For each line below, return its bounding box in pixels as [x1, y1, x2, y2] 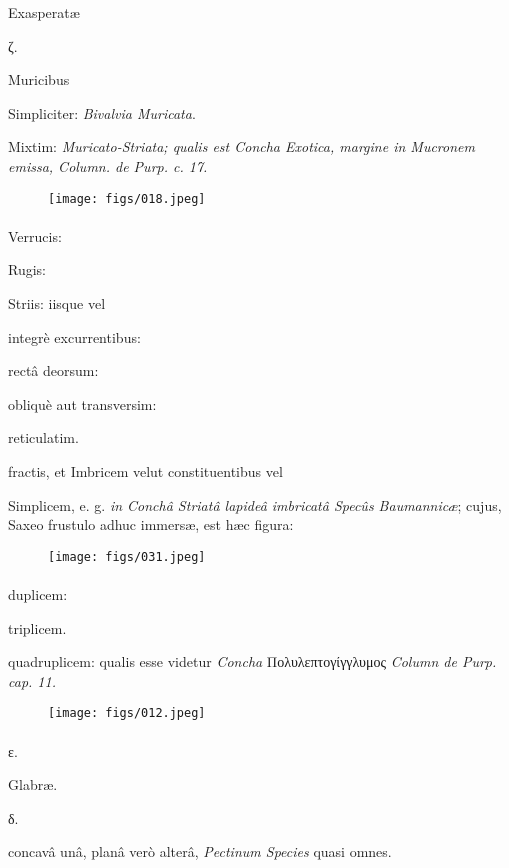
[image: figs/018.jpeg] [48, 191, 206, 206]
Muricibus [8, 69, 70, 90]
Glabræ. [8, 774, 58, 795]
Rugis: [8, 259, 46, 280]
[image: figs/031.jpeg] [48, 549, 206, 564]
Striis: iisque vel [8, 293, 106, 313]
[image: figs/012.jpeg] [48, 706, 206, 721]
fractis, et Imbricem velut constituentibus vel [8, 460, 283, 481]
